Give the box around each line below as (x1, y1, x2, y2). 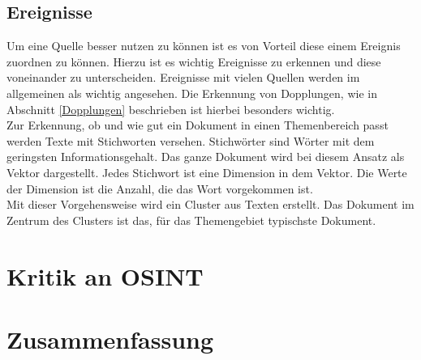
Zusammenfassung (6, 322, 214, 355)
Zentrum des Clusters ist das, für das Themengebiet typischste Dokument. (6, 211, 376, 228)
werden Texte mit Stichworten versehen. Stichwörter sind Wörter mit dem (6, 132, 375, 149)
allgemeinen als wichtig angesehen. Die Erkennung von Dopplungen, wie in (6, 84, 377, 101)
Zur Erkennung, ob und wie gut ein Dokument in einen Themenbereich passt (6, 116, 389, 133)
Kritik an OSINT (6, 259, 204, 292)
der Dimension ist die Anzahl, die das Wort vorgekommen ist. (6, 180, 313, 197)
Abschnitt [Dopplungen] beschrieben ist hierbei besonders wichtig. (6, 100, 335, 117)
